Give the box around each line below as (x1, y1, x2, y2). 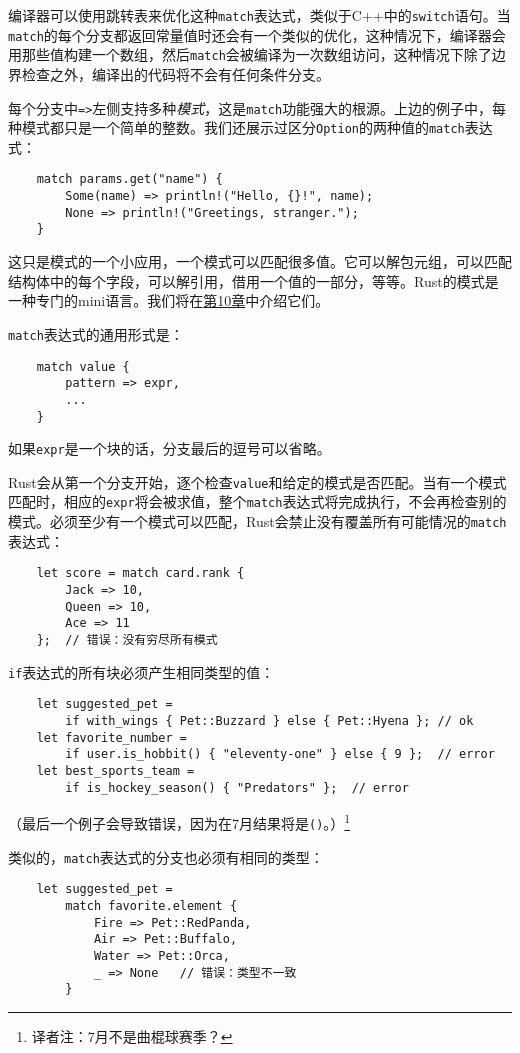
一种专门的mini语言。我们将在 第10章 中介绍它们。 (8, 290, 330, 311)
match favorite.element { (65, 898, 238, 913)
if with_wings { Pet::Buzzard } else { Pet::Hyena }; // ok (65, 713, 474, 728)
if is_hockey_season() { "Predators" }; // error (65, 780, 409, 795)
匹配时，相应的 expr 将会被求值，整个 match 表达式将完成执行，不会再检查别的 (8, 491, 507, 512)
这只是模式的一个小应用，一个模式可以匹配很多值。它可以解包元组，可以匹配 (8, 251, 512, 272)
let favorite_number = (36, 730, 187, 745)
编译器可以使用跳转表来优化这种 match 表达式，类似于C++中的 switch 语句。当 (8, 5, 511, 25)
